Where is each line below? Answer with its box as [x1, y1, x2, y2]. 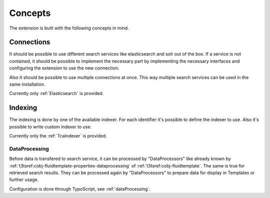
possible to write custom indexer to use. [9, 123, 92, 129]
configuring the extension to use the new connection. [9, 65, 119, 71]
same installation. [9, 81, 45, 87]
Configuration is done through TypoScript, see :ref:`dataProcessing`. [9, 185, 151, 192]
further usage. [9, 176, 39, 182]
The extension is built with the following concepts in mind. [9, 25, 129, 31]
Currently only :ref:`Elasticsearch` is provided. [9, 90, 104, 96]
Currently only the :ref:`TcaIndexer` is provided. [9, 133, 107, 139]
